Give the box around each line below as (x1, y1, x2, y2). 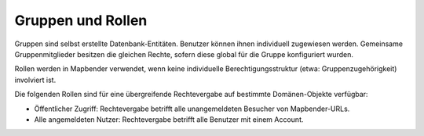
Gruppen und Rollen (14, 12, 148, 29)
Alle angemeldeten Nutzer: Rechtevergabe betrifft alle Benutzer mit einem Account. (34, 114, 304, 124)
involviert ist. (14, 75, 57, 84)
